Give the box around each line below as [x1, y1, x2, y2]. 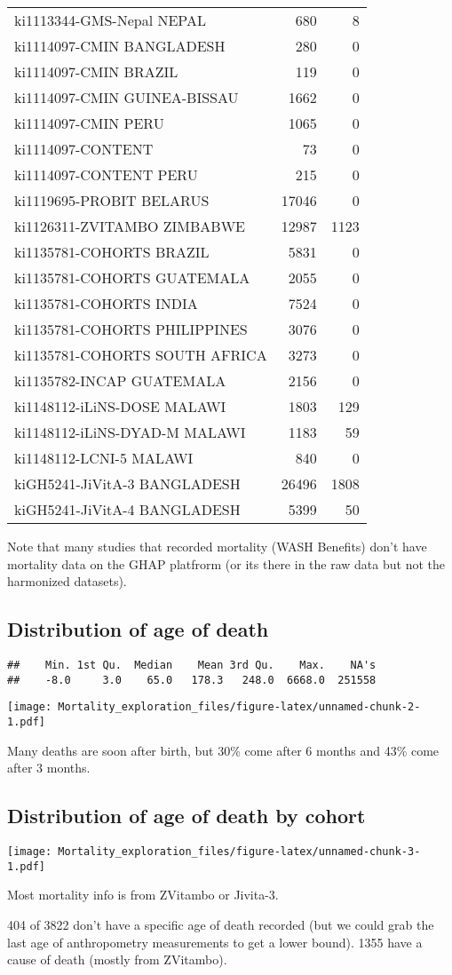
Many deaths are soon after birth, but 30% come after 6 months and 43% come [7, 741, 440, 759]
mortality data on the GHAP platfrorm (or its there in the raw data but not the [7, 554, 445, 573]
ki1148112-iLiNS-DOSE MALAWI [14, 396, 226, 416]
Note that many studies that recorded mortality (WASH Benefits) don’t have [7, 537, 427, 555]
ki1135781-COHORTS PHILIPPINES [14, 319, 248, 339]
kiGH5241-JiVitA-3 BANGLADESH [14, 473, 241, 494]
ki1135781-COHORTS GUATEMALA [14, 267, 250, 288]
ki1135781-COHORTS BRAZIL [14, 242, 210, 262]
